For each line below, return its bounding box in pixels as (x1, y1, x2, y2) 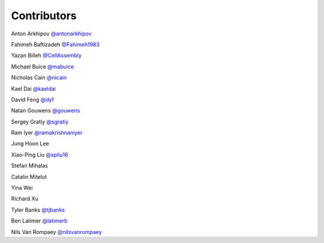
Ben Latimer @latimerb (11, 217, 68, 224)
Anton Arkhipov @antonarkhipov (11, 30, 92, 37)
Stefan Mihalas (11, 162, 48, 169)
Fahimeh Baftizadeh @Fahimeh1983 (11, 41, 100, 48)
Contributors (11, 9, 77, 22)
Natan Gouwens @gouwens (11, 107, 80, 114)
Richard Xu (11, 195, 38, 202)
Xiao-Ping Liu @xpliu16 (11, 151, 68, 158)
